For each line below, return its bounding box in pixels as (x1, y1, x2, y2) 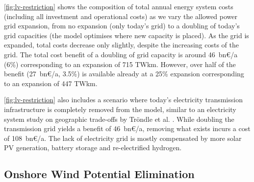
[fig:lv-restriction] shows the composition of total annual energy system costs (4, 1, 233, 11)
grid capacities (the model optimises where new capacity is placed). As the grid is (4, 30, 249, 40)
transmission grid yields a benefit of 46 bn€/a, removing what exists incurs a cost (4, 123, 251, 134)
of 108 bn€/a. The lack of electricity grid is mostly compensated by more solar (4, 133, 242, 143)
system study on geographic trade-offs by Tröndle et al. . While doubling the (4, 114, 234, 124)
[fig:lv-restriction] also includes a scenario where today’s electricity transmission (4, 94, 243, 105)
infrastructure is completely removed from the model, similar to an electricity (4, 104, 236, 114)
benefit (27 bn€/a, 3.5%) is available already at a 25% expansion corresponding (4, 68, 244, 79)
